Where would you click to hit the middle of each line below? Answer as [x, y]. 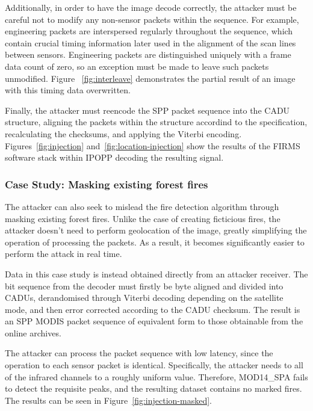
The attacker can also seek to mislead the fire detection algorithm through [142, 206]
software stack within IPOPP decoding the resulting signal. [114, 157]
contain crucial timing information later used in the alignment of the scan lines [150, 42]
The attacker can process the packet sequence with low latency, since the [139, 353]
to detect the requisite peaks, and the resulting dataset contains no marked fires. [153, 388]
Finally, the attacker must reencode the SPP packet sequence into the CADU [147, 110]
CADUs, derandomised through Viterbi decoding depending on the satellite [144, 298]
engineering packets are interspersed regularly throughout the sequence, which [149, 31]
